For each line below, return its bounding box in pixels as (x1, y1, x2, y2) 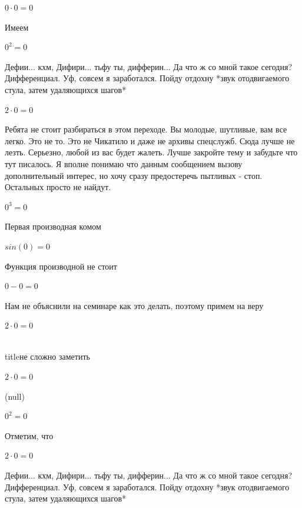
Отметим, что (5, 429, 54, 441)
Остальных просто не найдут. (5, 181, 111, 193)
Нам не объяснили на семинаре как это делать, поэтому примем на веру (5, 299, 264, 311)
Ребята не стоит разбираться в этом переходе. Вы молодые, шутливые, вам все (5, 123, 287, 135)
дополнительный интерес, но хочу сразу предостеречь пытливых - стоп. (5, 169, 263, 181)
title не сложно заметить (5, 350, 90, 363)
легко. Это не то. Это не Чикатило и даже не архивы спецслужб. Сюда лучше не (5, 134, 295, 147)
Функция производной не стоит (5, 260, 117, 272)
